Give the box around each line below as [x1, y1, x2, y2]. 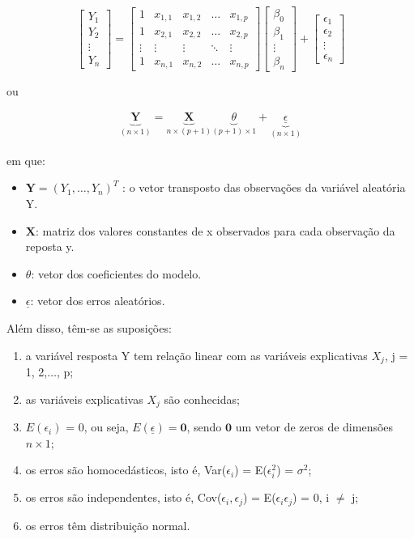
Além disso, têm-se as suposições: [6, 319, 172, 336]
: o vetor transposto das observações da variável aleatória [122, 179, 406, 196]
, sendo [186, 418, 222, 435]
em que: [6, 151, 45, 168]
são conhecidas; [164, 390, 240, 407]
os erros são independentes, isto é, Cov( [25, 489, 222, 506]
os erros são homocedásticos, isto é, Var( [25, 461, 227, 478]
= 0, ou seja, [66, 418, 129, 435]
